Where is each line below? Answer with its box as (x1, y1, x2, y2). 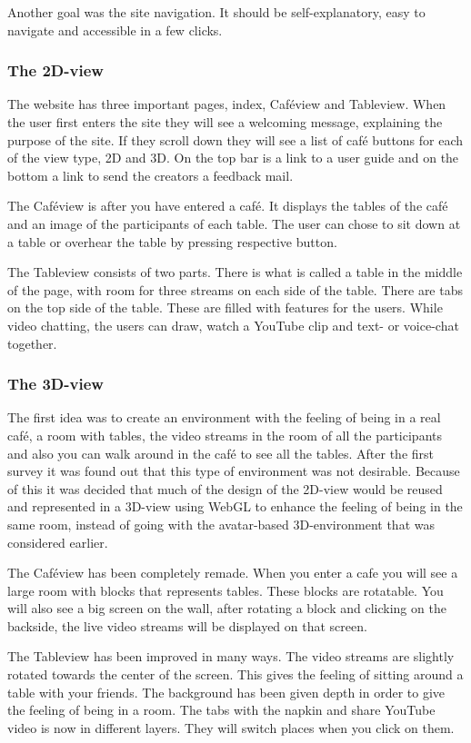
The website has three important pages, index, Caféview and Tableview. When (7, 94, 446, 114)
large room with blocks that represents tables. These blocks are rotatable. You (7, 580, 444, 599)
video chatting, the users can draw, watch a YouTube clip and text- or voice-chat (7, 315, 459, 334)
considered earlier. (7, 532, 108, 551)
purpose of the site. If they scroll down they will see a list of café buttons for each (7, 130, 464, 149)
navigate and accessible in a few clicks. (7, 20, 223, 39)
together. (7, 333, 57, 352)
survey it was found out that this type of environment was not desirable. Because (7, 461, 460, 480)
